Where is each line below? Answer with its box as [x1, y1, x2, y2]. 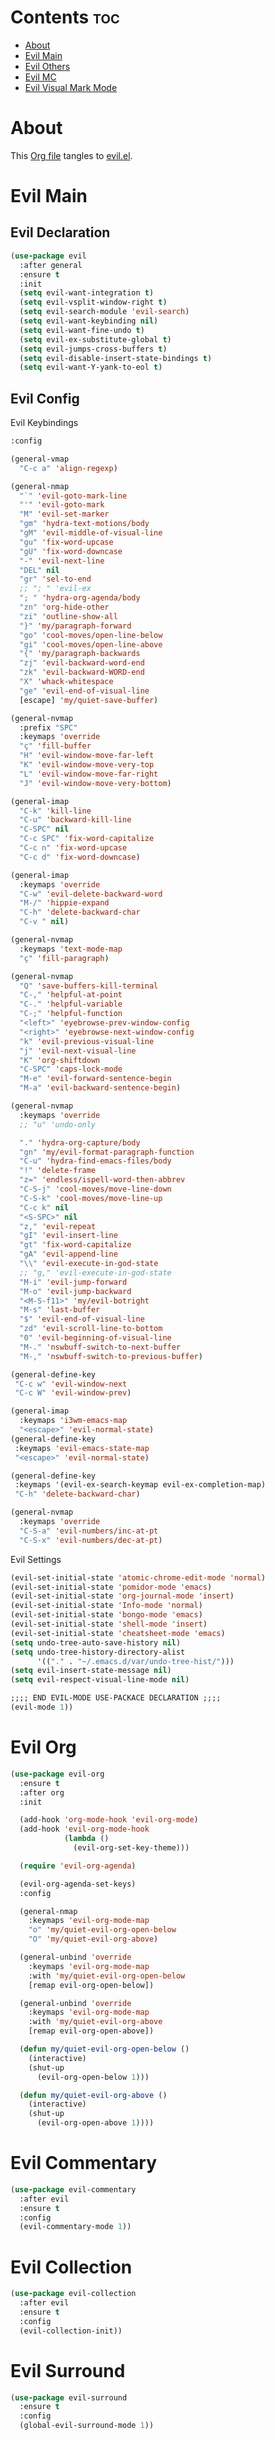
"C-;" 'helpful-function [19, 1009, 123, 1019]
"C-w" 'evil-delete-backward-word [19, 889, 163, 899]
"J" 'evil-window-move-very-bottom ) [19, 778, 172, 788]
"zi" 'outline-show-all [19, 611, 118, 621]
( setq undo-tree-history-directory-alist [10, 1647, 186, 1657]
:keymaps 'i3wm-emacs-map [19, 1416, 128, 1426]
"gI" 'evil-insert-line [19, 1231, 118, 1241]
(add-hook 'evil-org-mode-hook [19, 1824, 150, 1835]
